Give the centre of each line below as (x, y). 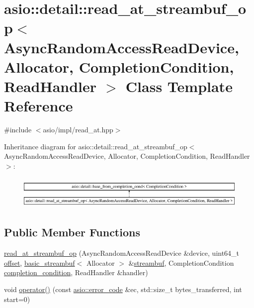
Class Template (179, 86)
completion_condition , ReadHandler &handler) (76, 272)
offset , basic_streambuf (40, 262)
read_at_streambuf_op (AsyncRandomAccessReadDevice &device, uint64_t (122, 253)
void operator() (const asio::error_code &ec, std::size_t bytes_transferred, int (123, 289)
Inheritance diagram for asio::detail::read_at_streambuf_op (96, 146)
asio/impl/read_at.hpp (78, 130)
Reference (39, 106)
